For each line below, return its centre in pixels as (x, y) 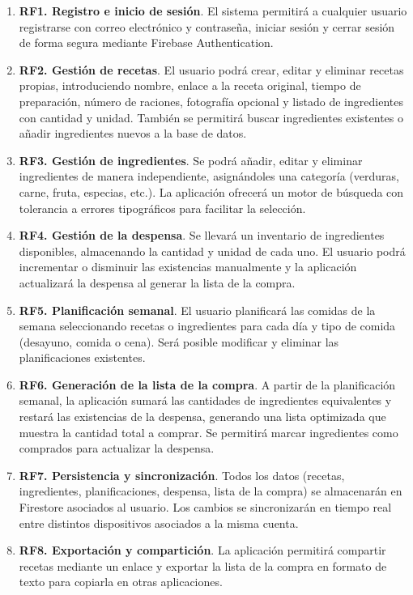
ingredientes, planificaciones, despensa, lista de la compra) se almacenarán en (211, 491)
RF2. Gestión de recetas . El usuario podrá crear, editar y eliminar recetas (211, 69)
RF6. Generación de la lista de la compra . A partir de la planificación (207, 384)
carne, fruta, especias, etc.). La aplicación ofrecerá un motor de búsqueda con (211, 191)
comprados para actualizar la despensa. (117, 448)
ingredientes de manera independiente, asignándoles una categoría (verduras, (209, 176)
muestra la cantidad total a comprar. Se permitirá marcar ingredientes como (209, 432)
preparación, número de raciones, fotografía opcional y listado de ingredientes (211, 101)
